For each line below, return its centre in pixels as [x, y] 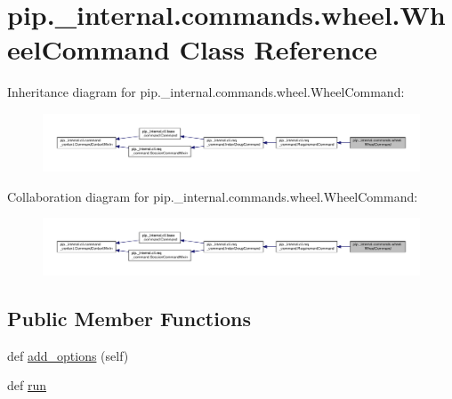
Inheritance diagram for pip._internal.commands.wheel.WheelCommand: [206, 92]
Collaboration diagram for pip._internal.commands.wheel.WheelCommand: [213, 196]
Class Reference [278, 49]
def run [27, 385]
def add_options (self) [68, 355]
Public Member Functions [129, 319]
